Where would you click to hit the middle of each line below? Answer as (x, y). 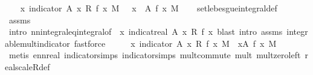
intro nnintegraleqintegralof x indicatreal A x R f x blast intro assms (146, 31)
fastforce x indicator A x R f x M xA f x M (175, 43)
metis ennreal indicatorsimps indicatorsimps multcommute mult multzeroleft (155, 55)
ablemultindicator (37, 43)
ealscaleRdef (27, 66)
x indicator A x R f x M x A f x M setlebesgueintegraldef (149, 8)
